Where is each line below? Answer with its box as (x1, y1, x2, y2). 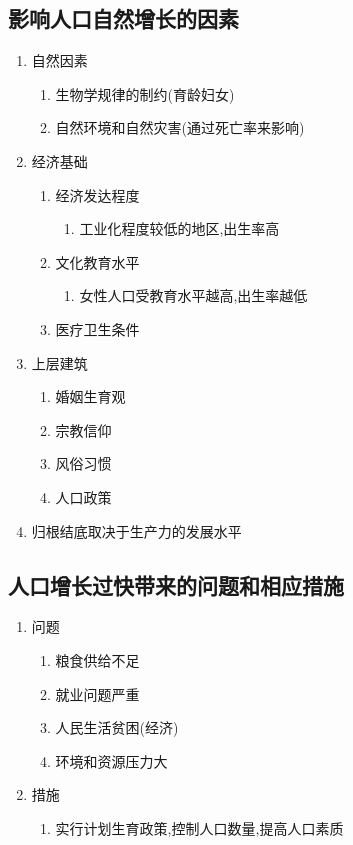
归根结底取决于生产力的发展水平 (31, 520, 242, 541)
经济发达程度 (55, 184, 140, 205)
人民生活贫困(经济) (55, 717, 179, 738)
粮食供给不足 (55, 649, 140, 670)
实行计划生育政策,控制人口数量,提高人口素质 (55, 817, 344, 838)
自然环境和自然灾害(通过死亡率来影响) (55, 117, 305, 138)
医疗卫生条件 (55, 318, 140, 339)
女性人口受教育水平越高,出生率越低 (79, 285, 308, 306)
